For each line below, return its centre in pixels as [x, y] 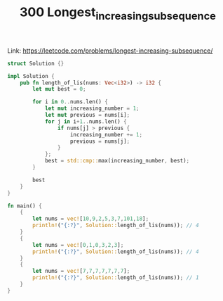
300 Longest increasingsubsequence [118, 13]
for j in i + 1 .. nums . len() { [86, 121]
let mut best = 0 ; [59, 89]
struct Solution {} [36, 63]
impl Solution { [31, 76]
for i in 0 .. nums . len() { [70, 102]
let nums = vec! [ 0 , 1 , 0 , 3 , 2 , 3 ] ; [78, 245]
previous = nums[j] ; [100, 141]
